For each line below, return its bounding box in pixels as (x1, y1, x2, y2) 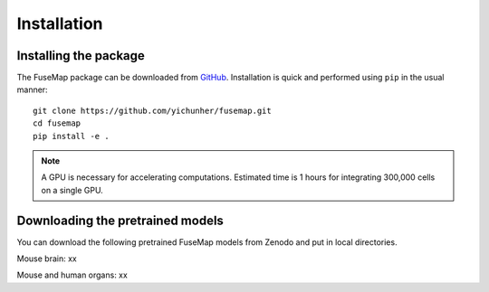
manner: (16, 84, 49, 95)
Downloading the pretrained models (16, 212, 224, 228)
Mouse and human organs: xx (16, 269, 129, 280)
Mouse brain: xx (16, 253, 77, 264)
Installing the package (16, 48, 145, 63)
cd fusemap (33, 118, 81, 128)
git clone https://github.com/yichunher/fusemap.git (33, 105, 272, 116)
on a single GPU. (41, 184, 103, 195)
